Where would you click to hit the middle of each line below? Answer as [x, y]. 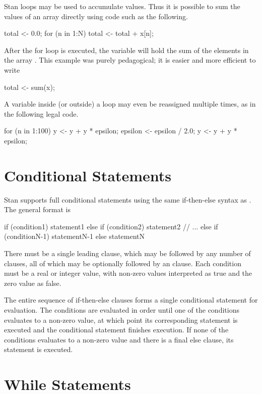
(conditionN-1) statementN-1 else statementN [75, 236]
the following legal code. [41, 113]
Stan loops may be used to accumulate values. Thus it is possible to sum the [122, 6]
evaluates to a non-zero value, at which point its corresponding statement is [121, 319]
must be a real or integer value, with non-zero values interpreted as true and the [128, 273]
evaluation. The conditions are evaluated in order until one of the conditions [122, 310]
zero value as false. [33, 283]
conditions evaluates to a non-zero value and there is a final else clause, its [119, 339]
